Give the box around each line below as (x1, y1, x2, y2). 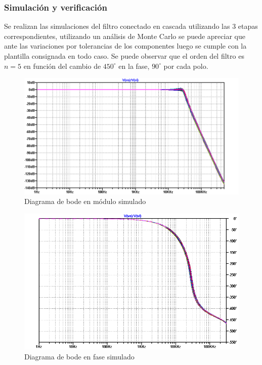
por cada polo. (163, 60, 208, 71)
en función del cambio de (23, 60, 101, 71)
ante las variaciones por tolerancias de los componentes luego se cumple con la (4, 40, 247, 51)
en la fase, (118, 60, 150, 71)
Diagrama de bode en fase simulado (24, 351, 135, 361)
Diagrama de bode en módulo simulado (24, 196, 146, 207)
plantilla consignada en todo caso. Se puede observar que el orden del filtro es (4, 51, 244, 61)
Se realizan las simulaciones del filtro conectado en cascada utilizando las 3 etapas (4, 21, 258, 31)
